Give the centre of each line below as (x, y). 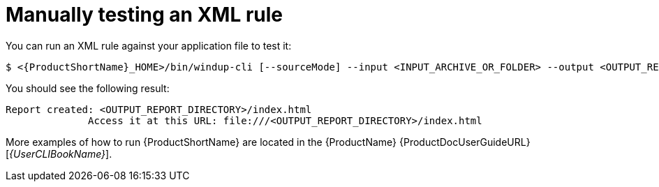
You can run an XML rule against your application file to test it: (149, 45)
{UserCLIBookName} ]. (61, 154)
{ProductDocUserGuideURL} (465, 142)
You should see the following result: (88, 88)
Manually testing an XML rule (144, 15)
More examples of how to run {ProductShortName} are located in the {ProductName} (201, 142)
